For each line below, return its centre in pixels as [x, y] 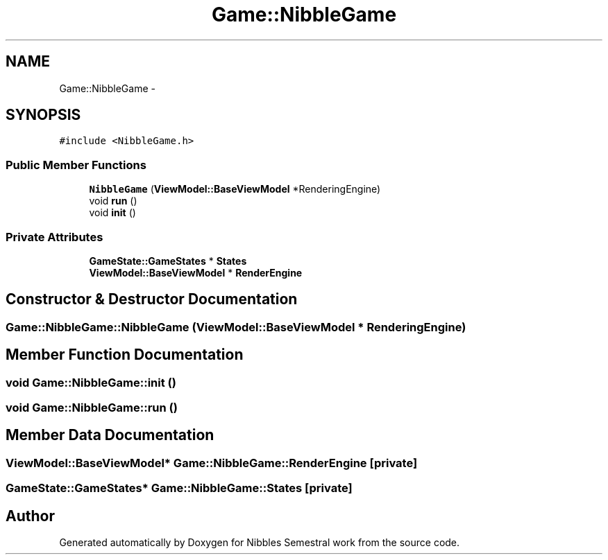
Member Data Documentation [110, 435]
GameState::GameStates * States [168, 261]
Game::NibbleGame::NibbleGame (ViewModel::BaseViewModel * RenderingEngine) [236, 327]
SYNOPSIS [43, 115]
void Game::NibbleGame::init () [91, 382]
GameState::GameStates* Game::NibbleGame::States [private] [179, 488]
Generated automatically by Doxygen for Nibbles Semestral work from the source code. [260, 543]
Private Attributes [54, 237]
